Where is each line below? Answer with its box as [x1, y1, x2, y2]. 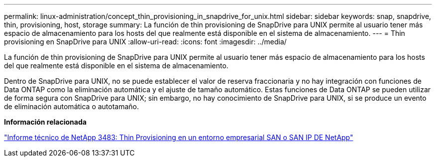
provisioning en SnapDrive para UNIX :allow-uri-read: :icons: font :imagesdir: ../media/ [4, 37, 287, 46]
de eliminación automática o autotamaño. [4, 102, 139, 111]
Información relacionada [4, 118, 87, 126]
